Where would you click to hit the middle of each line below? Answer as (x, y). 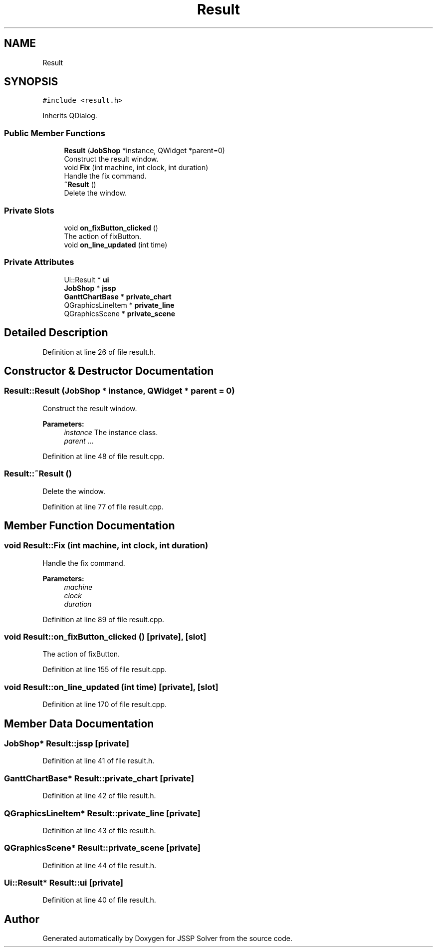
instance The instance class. (111, 432)
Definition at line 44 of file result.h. (99, 865)
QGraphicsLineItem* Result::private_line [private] (102, 813)
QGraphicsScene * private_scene (120, 313)
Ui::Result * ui (87, 279)
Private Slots (29, 210)
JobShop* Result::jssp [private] (67, 744)
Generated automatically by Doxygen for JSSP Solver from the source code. (168, 939)
